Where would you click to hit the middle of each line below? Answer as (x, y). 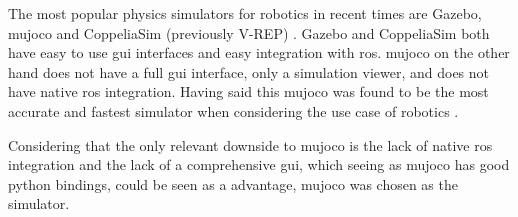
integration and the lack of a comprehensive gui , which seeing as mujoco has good (259, 164)
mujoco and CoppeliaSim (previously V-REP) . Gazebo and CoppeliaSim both (249, 32)
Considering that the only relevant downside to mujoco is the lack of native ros (250, 144)
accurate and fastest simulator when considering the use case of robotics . (233, 110)
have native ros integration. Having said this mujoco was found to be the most (248, 91)
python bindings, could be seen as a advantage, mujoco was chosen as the (233, 183)
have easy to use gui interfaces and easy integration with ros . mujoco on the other (259, 52)
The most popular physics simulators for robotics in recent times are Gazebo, (245, 13)
